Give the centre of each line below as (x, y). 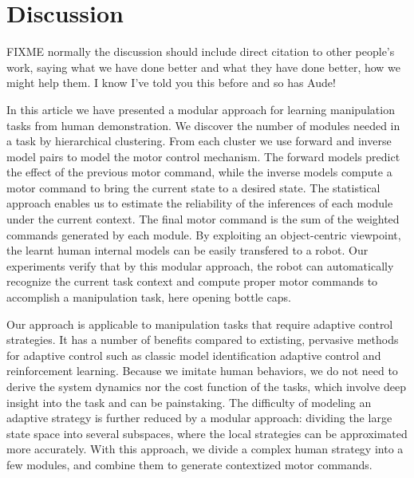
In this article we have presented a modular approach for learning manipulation (201, 109)
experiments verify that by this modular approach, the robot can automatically (200, 265)
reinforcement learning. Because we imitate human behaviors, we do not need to (202, 371)
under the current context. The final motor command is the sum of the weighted (203, 219)
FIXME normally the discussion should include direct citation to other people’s (201, 51)
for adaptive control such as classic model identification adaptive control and (194, 355)
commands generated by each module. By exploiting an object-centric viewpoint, (204, 234)
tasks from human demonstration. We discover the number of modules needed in (203, 125)
